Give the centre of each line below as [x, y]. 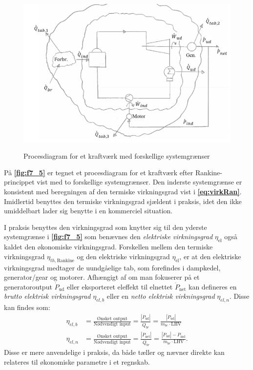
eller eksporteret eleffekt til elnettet [120, 286]
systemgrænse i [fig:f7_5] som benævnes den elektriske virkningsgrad [108, 236]
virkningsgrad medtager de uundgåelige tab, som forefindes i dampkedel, [112, 267]
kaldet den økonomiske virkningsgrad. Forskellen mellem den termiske [108, 247]
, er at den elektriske [210, 256]
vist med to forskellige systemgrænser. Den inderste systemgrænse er [139, 182]
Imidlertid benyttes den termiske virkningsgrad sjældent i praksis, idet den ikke [123, 201]
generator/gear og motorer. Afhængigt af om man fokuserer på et [102, 277]
